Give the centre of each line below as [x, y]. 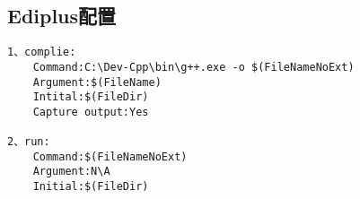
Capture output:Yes [91, 112]
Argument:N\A [71, 172]
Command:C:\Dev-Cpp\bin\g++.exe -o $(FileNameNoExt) [193, 67]
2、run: [29, 142]
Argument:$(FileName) [97, 82]
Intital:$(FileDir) [91, 97]
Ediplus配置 [62, 16]
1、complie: [42, 52]
